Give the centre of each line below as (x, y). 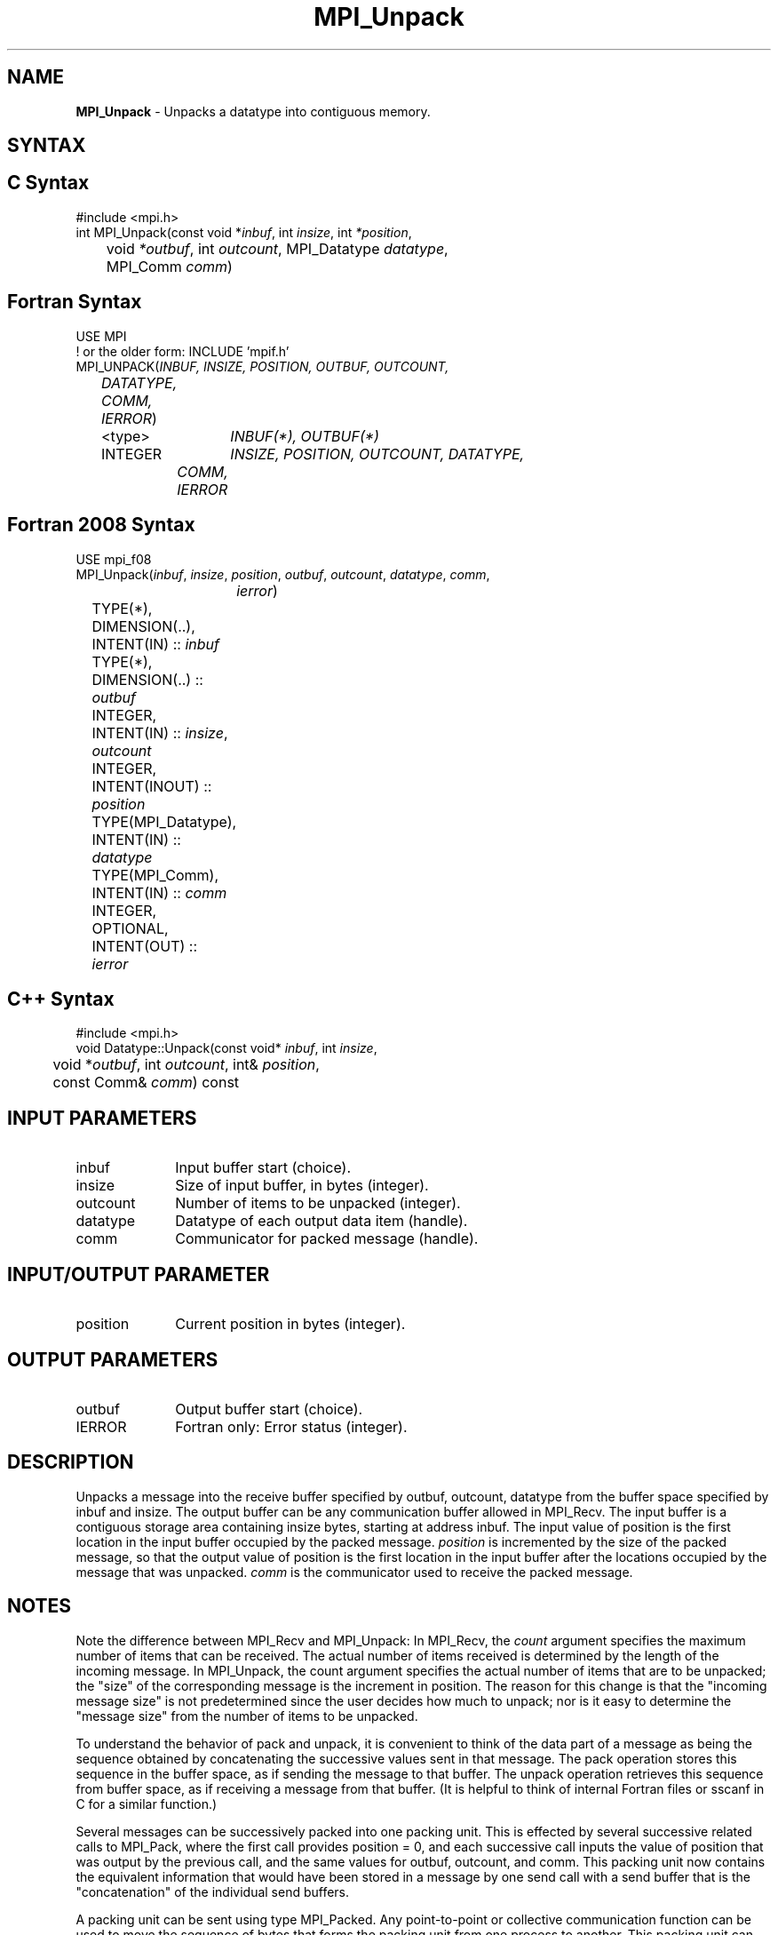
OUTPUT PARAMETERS (113, 1359)
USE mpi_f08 (114, 559)
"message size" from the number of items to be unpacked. (247, 1716)
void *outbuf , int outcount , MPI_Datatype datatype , (277, 248)
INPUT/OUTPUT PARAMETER (139, 1274)
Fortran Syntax (75, 302)
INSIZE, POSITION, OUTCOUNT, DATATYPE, (377, 454)
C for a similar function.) (147, 1804)
